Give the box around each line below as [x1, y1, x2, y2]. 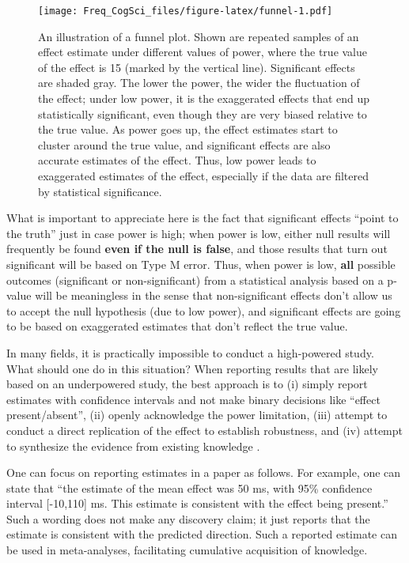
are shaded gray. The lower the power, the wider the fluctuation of [38, 74, 360, 91]
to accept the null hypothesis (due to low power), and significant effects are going [6, 302, 401, 319]
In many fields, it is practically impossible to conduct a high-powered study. [6, 344, 374, 361]
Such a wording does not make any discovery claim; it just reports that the [6, 510, 370, 527]
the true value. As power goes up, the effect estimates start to [38, 121, 338, 138]
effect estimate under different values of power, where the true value [38, 43, 368, 60]
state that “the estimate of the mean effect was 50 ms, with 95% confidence [6, 479, 373, 496]
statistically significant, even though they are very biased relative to [38, 105, 367, 122]
